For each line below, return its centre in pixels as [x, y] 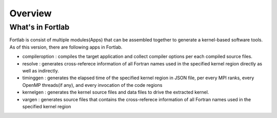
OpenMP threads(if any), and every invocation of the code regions [92, 85]
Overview [31, 13]
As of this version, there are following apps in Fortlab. [66, 47]
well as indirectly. [41, 70]
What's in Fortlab [39, 27]
